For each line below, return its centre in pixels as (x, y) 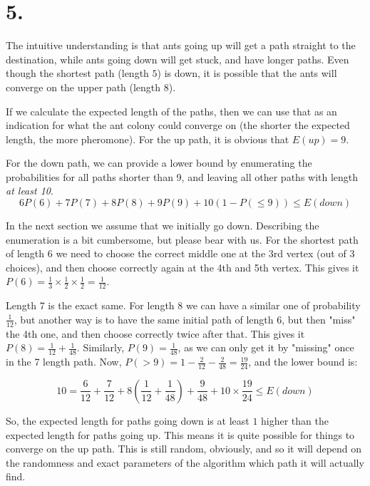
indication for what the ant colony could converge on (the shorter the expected (178, 125)
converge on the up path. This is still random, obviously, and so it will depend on (184, 449)
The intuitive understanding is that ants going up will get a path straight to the (181, 45)
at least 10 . (30, 191)
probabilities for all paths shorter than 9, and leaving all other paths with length (182, 176)
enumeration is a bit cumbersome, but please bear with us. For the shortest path (182, 239)
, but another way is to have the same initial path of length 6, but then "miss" (185, 319)
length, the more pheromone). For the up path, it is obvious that (148, 139)
